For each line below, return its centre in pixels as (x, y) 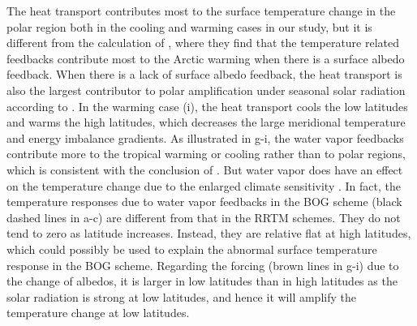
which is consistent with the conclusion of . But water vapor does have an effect (205, 169)
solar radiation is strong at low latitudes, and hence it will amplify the (181, 296)
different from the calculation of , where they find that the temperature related (203, 43)
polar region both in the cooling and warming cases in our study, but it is (189, 26)
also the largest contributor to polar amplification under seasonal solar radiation (206, 90)
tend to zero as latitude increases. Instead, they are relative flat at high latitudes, (209, 233)
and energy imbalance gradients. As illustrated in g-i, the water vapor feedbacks (205, 137)
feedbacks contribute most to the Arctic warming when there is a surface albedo (206, 58)
